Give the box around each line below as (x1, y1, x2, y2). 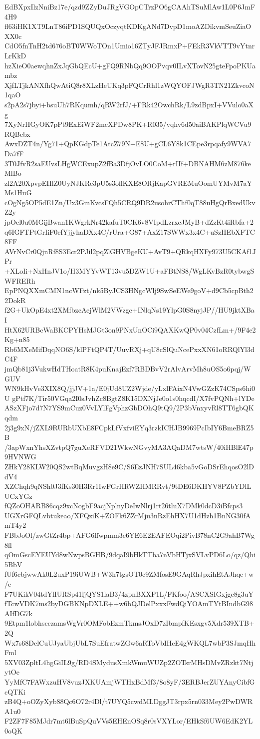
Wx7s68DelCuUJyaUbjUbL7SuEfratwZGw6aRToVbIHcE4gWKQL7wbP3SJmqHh (4, 637, 256, 648)
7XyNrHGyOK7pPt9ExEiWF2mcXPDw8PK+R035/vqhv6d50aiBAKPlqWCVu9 (4, 119, 252, 129)
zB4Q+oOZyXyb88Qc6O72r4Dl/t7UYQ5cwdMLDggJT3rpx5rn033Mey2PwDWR (4, 696, 253, 707)
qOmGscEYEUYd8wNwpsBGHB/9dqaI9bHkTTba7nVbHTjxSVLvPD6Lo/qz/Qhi (4, 549, 256, 560)
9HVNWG (4, 451, 36, 462)
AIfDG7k (4, 608, 32, 618)
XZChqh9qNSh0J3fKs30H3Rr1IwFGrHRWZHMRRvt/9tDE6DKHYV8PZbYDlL (4, 481, 252, 491)
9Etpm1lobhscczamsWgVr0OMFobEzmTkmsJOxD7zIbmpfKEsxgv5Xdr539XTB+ (4, 618, 255, 628)
